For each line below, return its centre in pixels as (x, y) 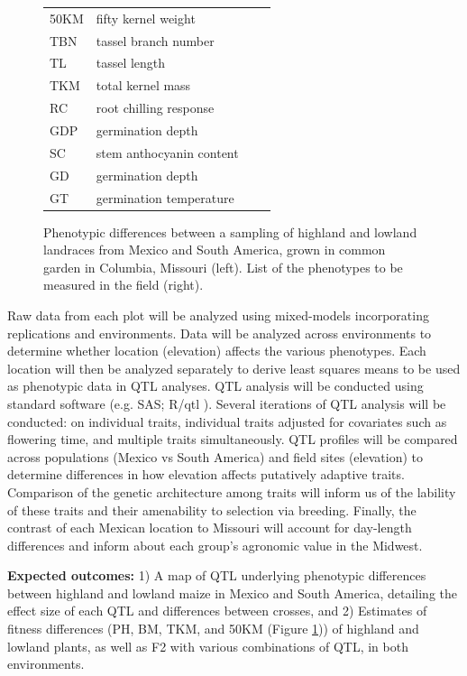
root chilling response (155, 108)
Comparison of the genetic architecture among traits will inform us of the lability (232, 491)
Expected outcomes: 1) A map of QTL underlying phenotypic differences (217, 575)
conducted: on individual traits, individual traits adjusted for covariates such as (227, 421)
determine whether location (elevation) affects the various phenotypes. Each (217, 351)
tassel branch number (155, 40)
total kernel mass (143, 85)
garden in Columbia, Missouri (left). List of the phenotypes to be (223, 267)
